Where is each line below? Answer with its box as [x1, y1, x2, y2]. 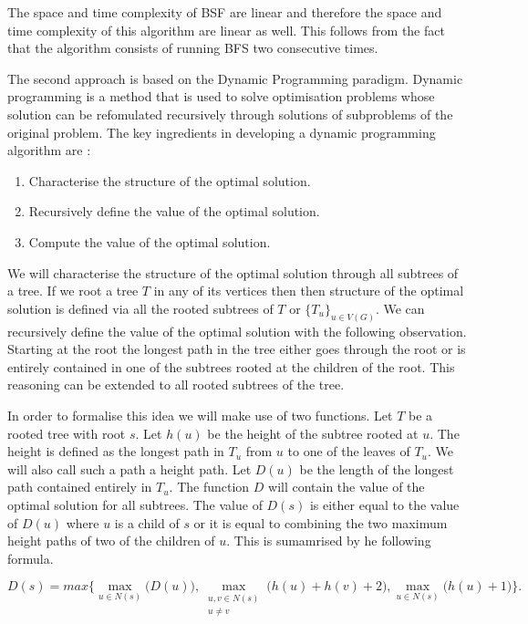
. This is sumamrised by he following [226, 531, 431, 550]
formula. [7, 548, 54, 567]
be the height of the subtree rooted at [207, 423, 419, 442]
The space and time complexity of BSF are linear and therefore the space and [7, 3, 442, 21]
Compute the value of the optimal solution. [28, 232, 271, 251]
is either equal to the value [309, 494, 460, 514]
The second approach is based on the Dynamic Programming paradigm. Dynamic [7, 68, 463, 88]
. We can [375, 298, 425, 317]
